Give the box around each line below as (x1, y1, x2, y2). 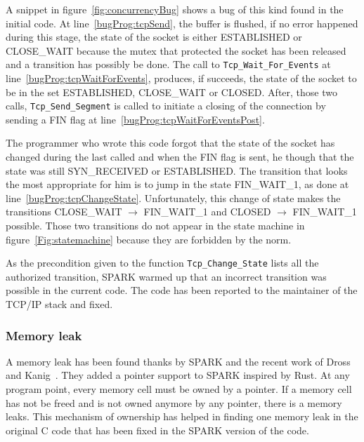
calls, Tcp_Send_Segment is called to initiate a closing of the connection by (6, 98, 326, 113)
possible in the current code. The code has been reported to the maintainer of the (6, 283, 358, 297)
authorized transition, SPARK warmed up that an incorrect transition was (6, 269, 327, 283)
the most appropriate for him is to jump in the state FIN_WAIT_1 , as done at (6, 177, 349, 192)
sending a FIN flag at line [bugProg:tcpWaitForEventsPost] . (6, 112, 265, 126)
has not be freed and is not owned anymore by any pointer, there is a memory (6, 395, 342, 410)
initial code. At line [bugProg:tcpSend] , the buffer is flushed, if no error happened (6, 15, 358, 30)
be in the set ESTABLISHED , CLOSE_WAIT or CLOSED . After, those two (6, 84, 337, 99)
